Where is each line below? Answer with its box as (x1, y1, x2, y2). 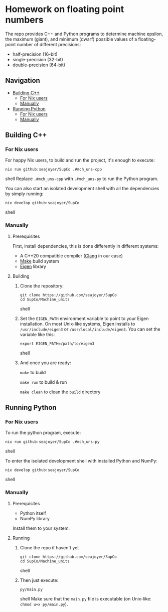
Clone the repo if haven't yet (20, 544, 79, 550)
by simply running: (5, 191, 44, 197)
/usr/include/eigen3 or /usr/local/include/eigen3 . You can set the (20, 326, 160, 332)
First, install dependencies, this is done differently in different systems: (12, 243, 159, 249)
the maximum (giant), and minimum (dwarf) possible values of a (5, 36, 137, 42)
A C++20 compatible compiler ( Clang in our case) (20, 252, 123, 259)
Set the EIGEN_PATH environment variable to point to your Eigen (20, 315, 149, 322)
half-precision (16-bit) (12, 51, 58, 57)
